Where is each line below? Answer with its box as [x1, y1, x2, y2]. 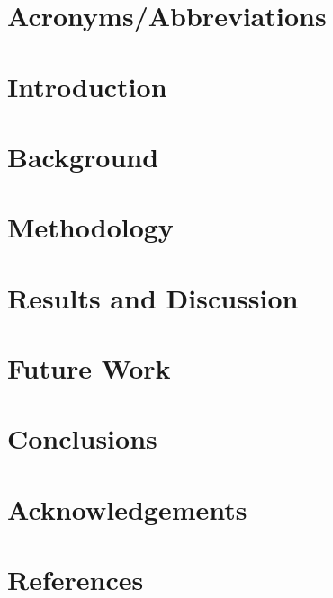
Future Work [7, 350, 171, 387]
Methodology [7, 209, 174, 245]
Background [7, 138, 159, 174]
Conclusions [7, 420, 157, 457]
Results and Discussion [7, 279, 299, 316]
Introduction [7, 67, 167, 104]
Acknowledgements [7, 490, 247, 527]
